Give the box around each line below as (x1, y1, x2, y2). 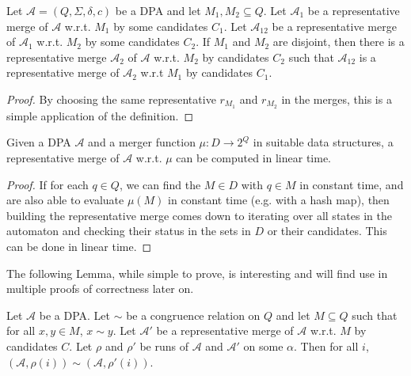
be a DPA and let (115, 2, 201, 18)
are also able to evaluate (6, 192, 124, 208)
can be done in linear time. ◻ (6, 237, 152, 254)
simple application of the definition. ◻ (6, 107, 194, 123)
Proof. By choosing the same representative (6, 90, 216, 107)
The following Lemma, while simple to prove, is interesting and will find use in (6, 264, 388, 281)
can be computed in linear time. (176, 150, 331, 166)
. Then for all (294, 337, 359, 354)
